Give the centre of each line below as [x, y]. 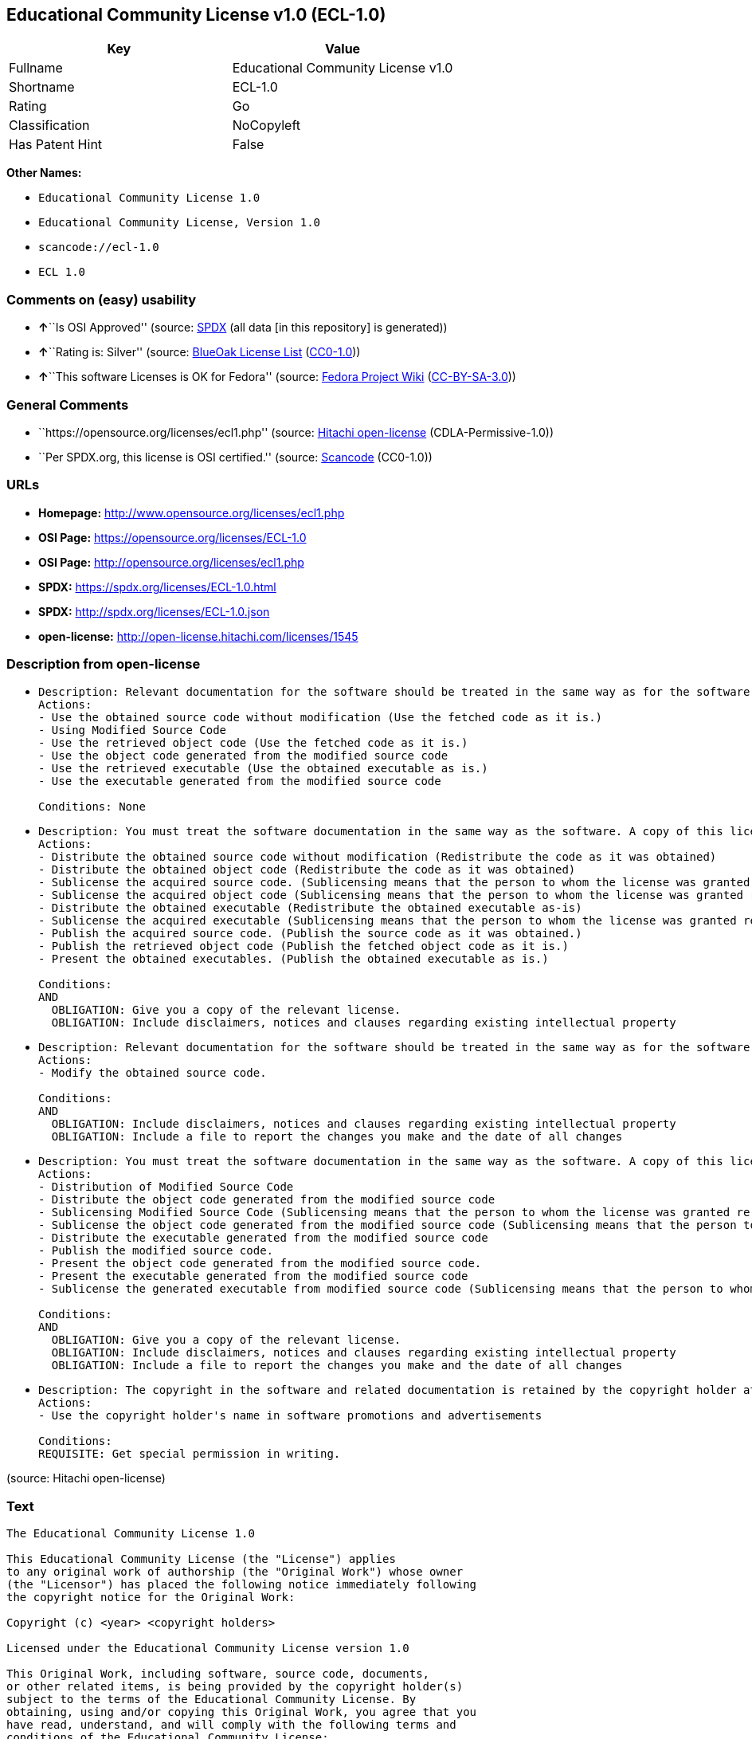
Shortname [42, 87]
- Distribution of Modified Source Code [166, 1187]
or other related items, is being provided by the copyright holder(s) [235, 1687]
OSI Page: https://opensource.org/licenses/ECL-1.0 [172, 537]
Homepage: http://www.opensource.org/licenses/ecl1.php [192, 512]
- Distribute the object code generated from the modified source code [267, 1200]
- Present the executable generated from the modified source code [253, 1276]
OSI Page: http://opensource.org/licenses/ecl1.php [171, 562]
